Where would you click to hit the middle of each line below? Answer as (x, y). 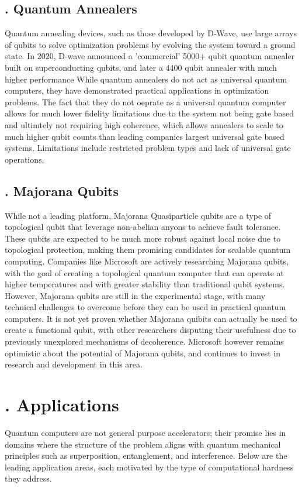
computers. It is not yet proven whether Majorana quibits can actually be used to (151, 318)
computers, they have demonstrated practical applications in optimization (137, 90)
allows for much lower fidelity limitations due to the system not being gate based (150, 113)
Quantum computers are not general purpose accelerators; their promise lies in (145, 432)
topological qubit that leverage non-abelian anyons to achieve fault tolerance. (143, 227)
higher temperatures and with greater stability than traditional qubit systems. (145, 284)
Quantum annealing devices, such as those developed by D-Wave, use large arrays (151, 33)
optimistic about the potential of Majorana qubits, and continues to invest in (143, 353)
